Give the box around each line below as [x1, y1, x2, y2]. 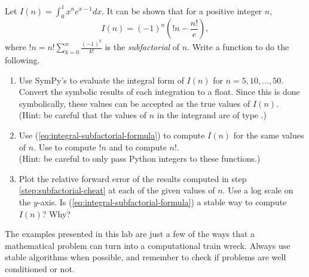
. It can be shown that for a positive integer [102, 4, 262, 17]
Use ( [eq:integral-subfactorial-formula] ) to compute [19, 128, 205, 141]
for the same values [233, 128, 304, 141]
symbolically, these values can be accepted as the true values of [19, 97, 250, 109]
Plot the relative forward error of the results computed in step [19, 172, 247, 184]
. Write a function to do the [187, 41, 289, 53]
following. [5, 53, 40, 66]
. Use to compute [33, 140, 96, 153]
